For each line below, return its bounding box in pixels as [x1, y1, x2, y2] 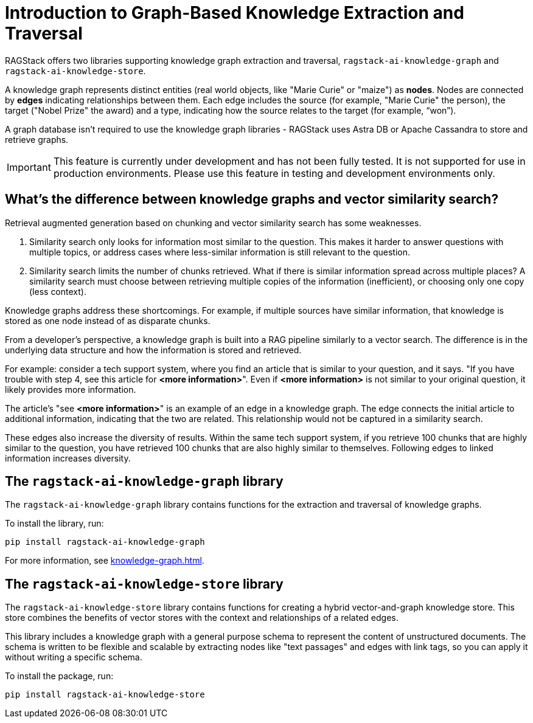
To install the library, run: [5, 518, 104, 529]
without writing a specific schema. [5, 652, 142, 663]
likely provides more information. [5, 384, 136, 395]
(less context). [29, 286, 86, 297]
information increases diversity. [5, 452, 131, 463]
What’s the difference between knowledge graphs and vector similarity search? [5, 192, 499, 207]
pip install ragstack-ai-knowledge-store [5, 690, 205, 700]
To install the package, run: [5, 671, 114, 682]
